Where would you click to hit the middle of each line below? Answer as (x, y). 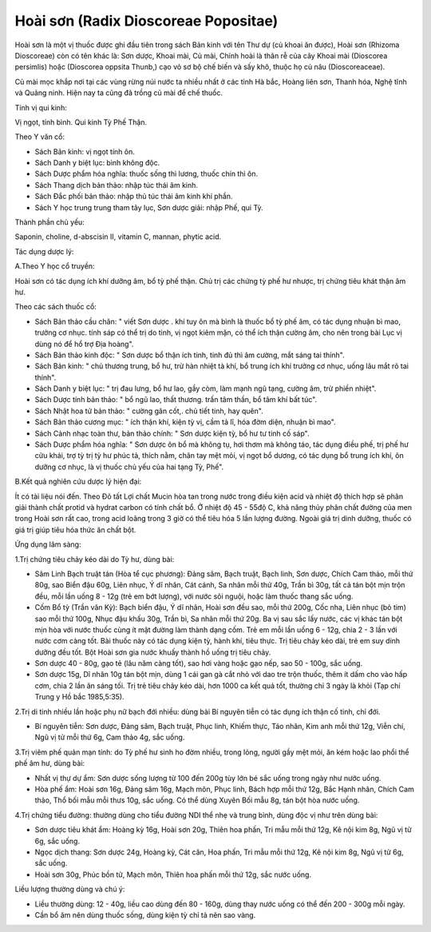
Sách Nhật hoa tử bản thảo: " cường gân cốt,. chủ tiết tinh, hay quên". (149, 411)
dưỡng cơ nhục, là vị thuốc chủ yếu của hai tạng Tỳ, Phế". (129, 467)
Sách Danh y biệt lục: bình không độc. (97, 163)
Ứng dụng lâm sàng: (48, 544)
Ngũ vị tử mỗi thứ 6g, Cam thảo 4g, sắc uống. (110, 737)
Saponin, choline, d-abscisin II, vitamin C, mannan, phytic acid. (118, 237)
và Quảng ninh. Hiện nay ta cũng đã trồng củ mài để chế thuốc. (119, 93)
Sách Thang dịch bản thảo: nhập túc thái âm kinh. (117, 185)
